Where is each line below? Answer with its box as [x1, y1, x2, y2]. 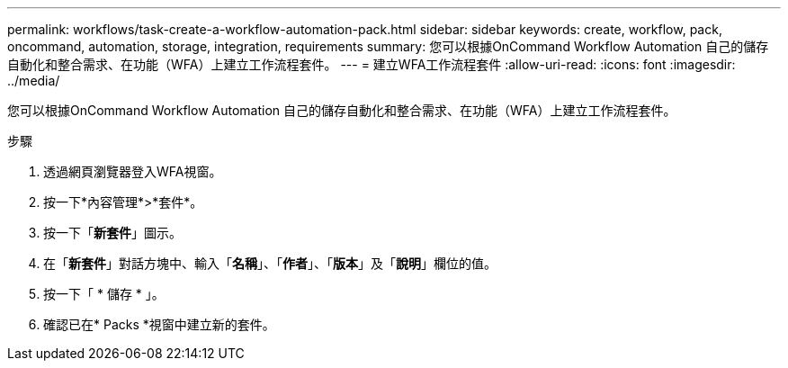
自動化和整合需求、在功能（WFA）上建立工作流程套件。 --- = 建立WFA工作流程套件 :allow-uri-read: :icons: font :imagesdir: [7, 57, 736, 72]
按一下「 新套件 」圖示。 [43, 225, 182, 240]
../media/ [7, 73, 60, 88]
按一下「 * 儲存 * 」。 [43, 286, 165, 301]
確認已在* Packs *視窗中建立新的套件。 [43, 317, 275, 332]
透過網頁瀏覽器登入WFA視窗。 [43, 164, 222, 179]
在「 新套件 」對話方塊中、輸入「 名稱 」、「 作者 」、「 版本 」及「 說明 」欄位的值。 [43, 256, 497, 271]
